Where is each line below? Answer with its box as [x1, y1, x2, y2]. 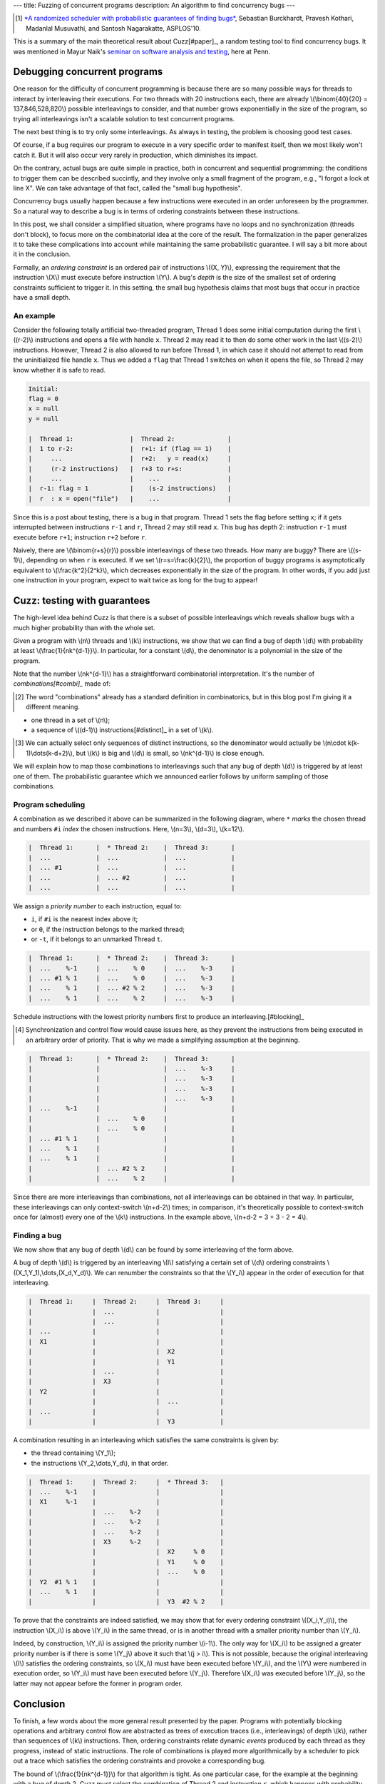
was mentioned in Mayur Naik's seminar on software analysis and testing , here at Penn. [13, 47, 271, 56]
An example [13, 310, 56, 320]
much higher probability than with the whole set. [13, 623, 155, 632]
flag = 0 [28, 395, 59, 402]
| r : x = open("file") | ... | [28, 495, 232, 502]
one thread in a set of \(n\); [31, 716, 111, 724]
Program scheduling [13, 799, 86, 809]
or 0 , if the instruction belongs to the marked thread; [31, 925, 185, 933]
